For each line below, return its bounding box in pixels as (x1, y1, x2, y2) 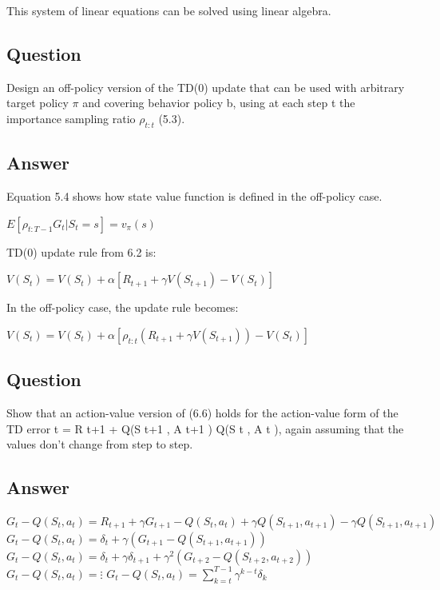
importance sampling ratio (6, 110, 136, 126)
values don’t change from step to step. (6, 436, 193, 452)
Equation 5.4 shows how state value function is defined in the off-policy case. (6, 187, 383, 204)
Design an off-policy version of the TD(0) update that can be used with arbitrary (6, 78, 405, 95)
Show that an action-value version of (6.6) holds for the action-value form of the (6, 404, 398, 421)
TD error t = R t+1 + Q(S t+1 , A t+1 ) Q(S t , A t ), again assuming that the (6, 420, 404, 437)
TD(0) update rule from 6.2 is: (6, 243, 157, 260)
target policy (6, 94, 69, 111)
